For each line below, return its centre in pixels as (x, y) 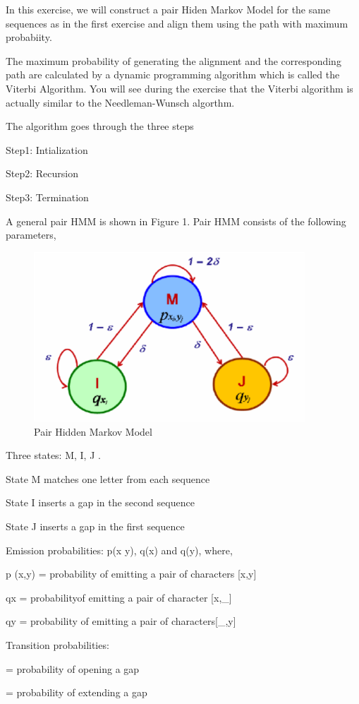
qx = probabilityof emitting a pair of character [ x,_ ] (119, 597)
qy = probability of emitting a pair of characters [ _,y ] (121, 621)
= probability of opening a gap (73, 668)
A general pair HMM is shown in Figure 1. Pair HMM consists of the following (176, 221)
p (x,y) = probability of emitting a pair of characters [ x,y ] (131, 574)
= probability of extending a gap (77, 692)
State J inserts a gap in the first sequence (95, 526)
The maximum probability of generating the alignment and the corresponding (174, 60)
